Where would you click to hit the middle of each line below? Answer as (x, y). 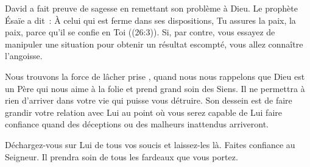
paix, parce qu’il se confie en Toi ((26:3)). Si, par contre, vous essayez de (140, 32)
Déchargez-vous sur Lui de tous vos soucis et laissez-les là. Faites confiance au (150, 144)
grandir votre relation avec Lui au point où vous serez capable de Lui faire (143, 112)
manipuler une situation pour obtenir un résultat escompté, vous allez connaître (154, 44)
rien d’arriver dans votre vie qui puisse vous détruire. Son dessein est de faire (149, 100)
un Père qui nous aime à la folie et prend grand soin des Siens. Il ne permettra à (155, 88)
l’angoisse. (24, 56)
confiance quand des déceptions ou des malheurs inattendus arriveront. (137, 124)
